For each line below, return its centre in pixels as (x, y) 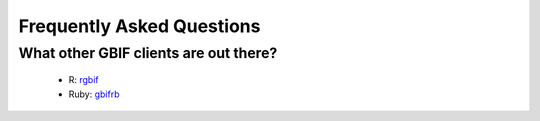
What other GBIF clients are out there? (148, 53)
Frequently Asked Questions (139, 26)
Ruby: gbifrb (94, 94)
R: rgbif (83, 80)
